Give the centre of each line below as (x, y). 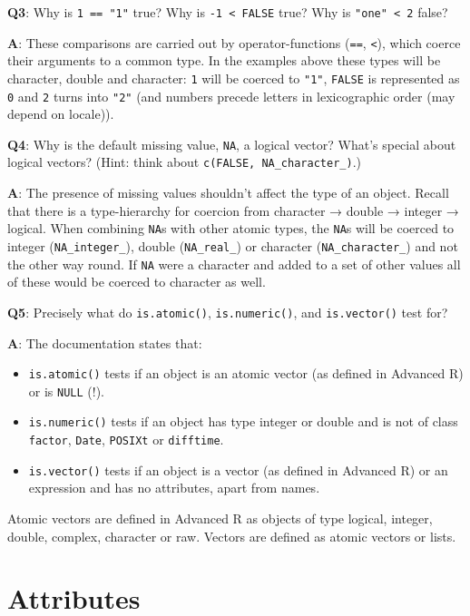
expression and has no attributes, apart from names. (174, 488)
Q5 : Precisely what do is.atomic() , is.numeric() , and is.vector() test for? (228, 312)
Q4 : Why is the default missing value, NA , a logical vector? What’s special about (232, 144)
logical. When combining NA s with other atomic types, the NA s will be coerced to (231, 228)
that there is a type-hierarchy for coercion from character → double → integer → (233, 210)
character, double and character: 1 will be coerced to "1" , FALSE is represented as (234, 78)
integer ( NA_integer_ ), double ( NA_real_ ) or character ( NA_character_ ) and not (233, 245)
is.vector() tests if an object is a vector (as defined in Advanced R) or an (238, 469)
